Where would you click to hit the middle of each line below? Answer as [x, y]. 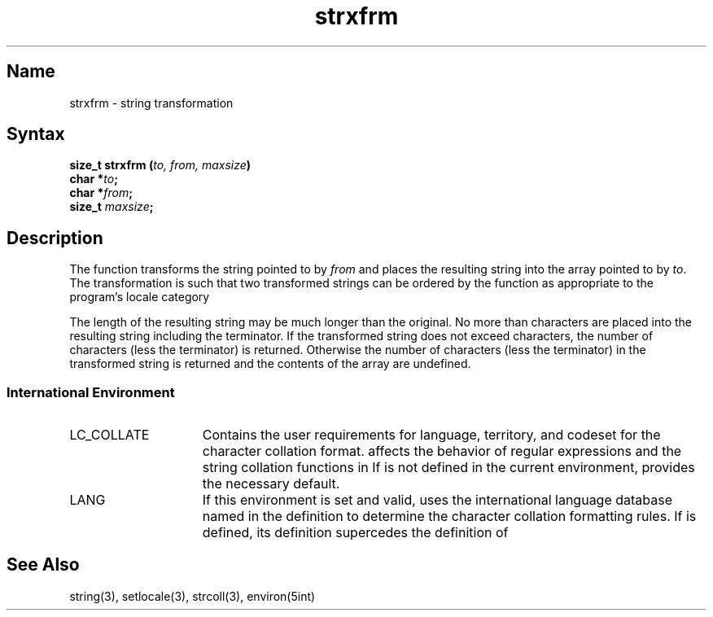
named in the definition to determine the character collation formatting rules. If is [449, 516]
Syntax [36, 134]
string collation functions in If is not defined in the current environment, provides [448, 468]
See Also [43, 565]
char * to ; [94, 179]
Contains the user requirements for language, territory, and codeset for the [431, 435]
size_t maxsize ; [112, 207]
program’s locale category [140, 297]
